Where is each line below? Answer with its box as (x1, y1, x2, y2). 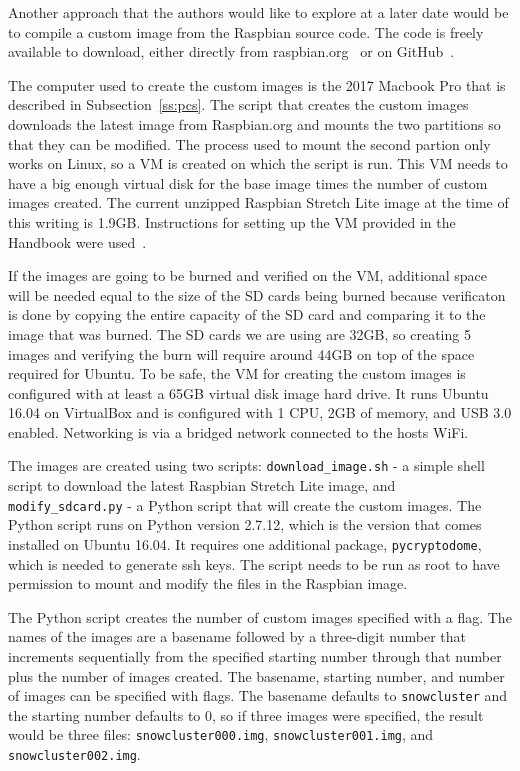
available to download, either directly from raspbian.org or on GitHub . (8, 41, 455, 62)
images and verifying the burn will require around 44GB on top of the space (8, 343, 475, 364)
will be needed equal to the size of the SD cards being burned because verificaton (8, 284, 506, 305)
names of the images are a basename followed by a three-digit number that (8, 626, 467, 647)
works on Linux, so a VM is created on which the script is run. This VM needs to (8, 153, 508, 174)
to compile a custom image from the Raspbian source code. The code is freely (8, 21, 484, 42)
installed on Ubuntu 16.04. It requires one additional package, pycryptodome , (8, 533, 482, 554)
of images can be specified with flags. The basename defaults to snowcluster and (8, 685, 508, 706)
